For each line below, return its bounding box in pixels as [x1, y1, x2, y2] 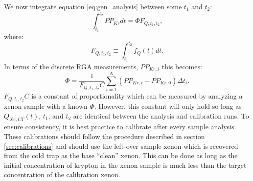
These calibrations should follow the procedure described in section [4, 131, 205, 141]
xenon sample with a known [4, 101, 88, 111]
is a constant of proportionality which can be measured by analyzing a [31, 91, 243, 101]
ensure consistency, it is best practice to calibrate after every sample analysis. [4, 121, 236, 132]
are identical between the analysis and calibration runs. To [73, 110, 249, 121]
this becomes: [161, 61, 202, 71]
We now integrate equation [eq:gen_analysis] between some [4, 1, 182, 11]
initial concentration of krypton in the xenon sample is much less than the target [4, 160, 247, 170]
